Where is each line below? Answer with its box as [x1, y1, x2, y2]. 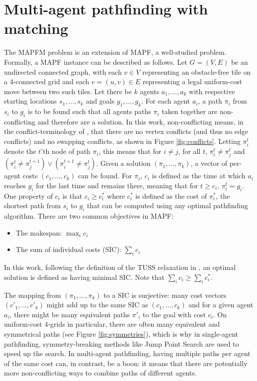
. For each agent [141, 96, 190, 106]
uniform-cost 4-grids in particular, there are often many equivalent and [4, 319, 220, 329]
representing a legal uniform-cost [143, 76, 243, 87]
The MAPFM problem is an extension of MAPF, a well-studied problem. [4, 47, 227, 57]
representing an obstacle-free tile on [142, 66, 251, 77]
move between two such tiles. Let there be [4, 86, 132, 96]
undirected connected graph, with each [4, 66, 122, 77]
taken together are [162, 106, 218, 117]
